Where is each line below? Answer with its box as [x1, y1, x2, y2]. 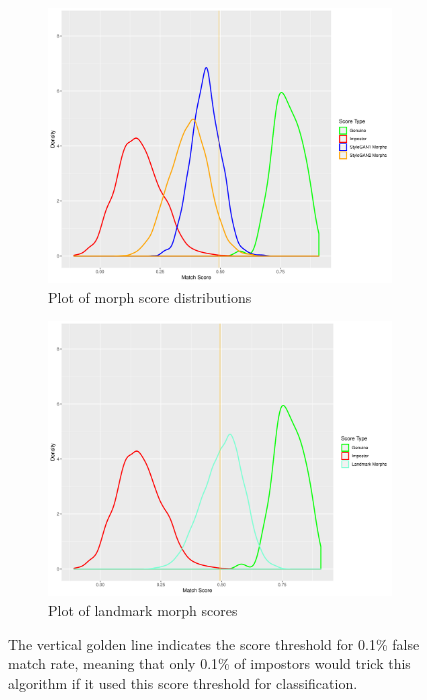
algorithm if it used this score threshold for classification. [8, 672, 358, 693]
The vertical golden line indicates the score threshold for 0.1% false [8, 633, 420, 654]
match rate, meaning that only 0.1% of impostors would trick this [8, 653, 411, 674]
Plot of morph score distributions [48, 286, 252, 307]
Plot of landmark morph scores [48, 600, 238, 621]
